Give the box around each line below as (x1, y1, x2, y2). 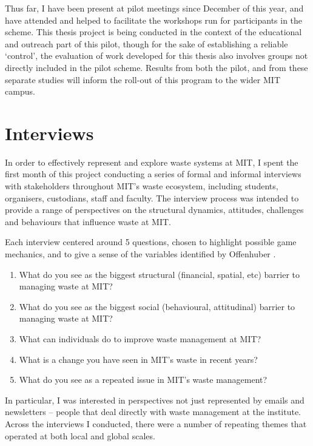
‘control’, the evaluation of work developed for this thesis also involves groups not (5, 49, 308, 62)
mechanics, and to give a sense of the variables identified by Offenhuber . (5, 248, 276, 260)
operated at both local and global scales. (5, 429, 155, 442)
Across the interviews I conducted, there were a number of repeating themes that (5, 417, 307, 430)
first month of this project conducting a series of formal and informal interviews (5, 167, 301, 180)
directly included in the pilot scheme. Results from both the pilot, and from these (5, 61, 308, 73)
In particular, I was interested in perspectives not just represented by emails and (5, 393, 305, 406)
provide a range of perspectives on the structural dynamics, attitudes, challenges (5, 203, 304, 216)
